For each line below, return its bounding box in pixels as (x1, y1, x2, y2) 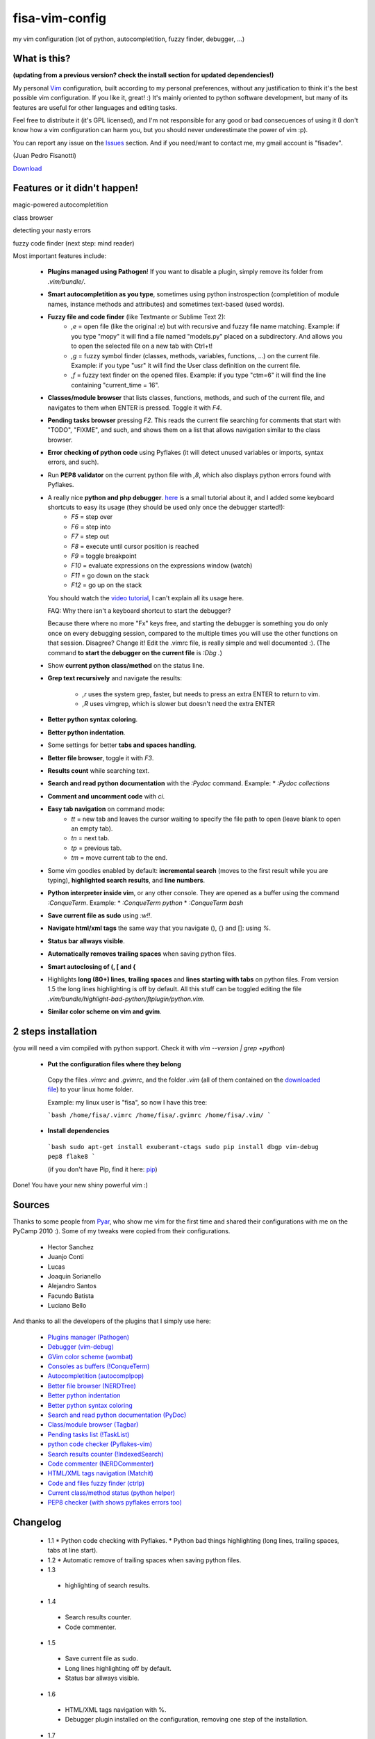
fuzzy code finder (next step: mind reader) (12, 239, 135, 247)
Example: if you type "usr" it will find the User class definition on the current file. (71, 361, 301, 369)
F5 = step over (71, 513, 113, 521)
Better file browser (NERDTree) (47, 1381, 137, 1390)
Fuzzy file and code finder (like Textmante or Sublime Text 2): (47, 313, 226, 321)
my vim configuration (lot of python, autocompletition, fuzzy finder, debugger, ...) (12, 35, 245, 43)
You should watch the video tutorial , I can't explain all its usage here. (47, 593, 244, 602)
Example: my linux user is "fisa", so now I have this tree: (47, 1098, 208, 1106)
